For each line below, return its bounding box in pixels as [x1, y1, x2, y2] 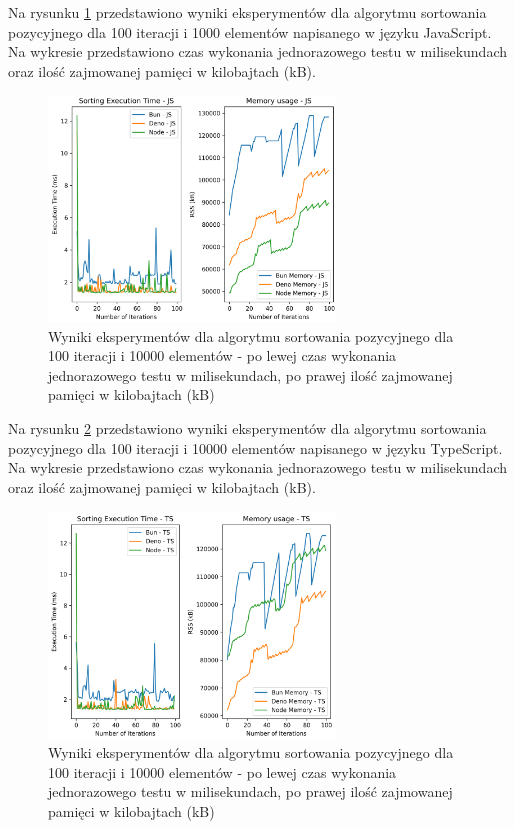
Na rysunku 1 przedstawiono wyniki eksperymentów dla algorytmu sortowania [8, 2, 487, 22]
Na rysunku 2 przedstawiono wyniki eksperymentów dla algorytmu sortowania [8, 417, 487, 438]
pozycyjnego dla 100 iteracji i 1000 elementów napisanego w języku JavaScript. [8, 21, 492, 42]
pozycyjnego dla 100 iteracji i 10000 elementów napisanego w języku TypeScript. [8, 437, 503, 458]
